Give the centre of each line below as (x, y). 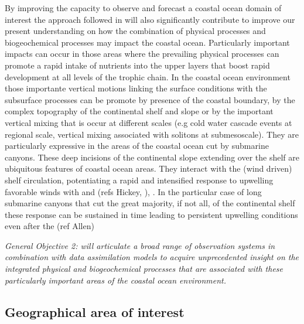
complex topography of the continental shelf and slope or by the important (139, 111)
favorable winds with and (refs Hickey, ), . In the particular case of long (133, 191)
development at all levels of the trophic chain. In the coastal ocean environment (148, 76)
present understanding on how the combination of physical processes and (135, 31)
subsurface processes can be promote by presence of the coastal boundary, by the (150, 99)
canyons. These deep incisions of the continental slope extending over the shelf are (152, 157)
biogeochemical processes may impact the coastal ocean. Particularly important (147, 42)
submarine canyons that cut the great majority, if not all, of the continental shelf (150, 203)
